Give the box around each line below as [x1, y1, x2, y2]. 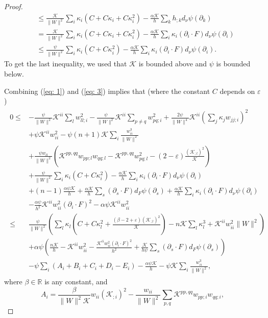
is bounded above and [138, 58, 207, 69]
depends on [220, 85, 255, 96]
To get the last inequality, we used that [4, 58, 127, 69]
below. [4, 68, 24, 79]
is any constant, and [44, 276, 108, 287]
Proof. [4, 1, 23, 11]
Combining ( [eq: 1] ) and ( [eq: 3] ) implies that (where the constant [4, 85, 210, 96]
